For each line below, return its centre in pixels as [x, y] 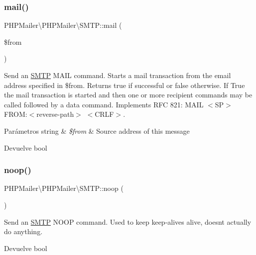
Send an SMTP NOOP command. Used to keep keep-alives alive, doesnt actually [128, 221]
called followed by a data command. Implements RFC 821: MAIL [104, 104]
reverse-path [55, 114]
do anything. [23, 231]
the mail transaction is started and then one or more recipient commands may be [128, 95]
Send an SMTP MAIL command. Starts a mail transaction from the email [118, 75]
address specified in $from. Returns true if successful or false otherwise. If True [125, 85]
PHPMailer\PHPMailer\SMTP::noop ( [64, 188]
